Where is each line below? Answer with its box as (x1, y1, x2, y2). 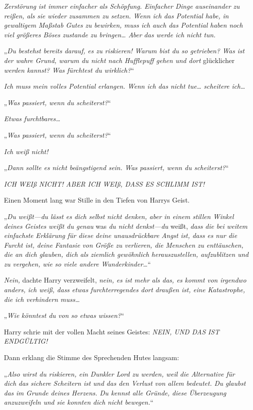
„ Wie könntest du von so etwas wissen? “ (4, 310, 124, 320)
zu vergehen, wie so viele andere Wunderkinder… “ (4, 258, 151, 268)
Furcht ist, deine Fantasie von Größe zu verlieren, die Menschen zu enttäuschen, (4, 239, 244, 250)
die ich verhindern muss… (4, 294, 80, 304)
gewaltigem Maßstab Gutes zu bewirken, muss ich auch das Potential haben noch (4, 20, 243, 30)
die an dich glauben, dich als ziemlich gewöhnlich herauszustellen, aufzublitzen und (4, 249, 249, 259)
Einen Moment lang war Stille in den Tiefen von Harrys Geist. (4, 195, 190, 205)
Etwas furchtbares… (4, 113, 61, 124)
